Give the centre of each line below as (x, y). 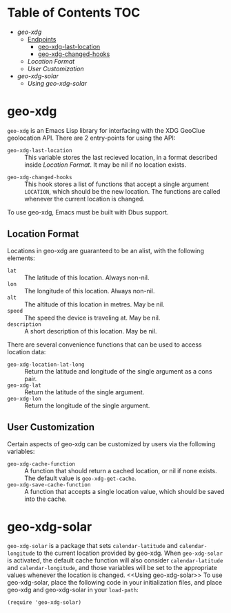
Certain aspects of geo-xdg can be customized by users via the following (111, 443)
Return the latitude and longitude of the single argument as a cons (118, 371)
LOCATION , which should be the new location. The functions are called (122, 191)
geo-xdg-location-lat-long (46, 365)
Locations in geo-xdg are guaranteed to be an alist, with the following (106, 250)
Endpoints (42, 39)
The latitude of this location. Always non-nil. (87, 277)
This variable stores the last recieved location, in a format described (121, 157)
